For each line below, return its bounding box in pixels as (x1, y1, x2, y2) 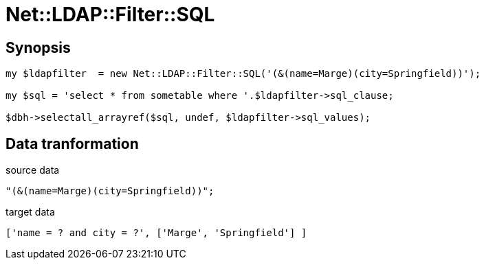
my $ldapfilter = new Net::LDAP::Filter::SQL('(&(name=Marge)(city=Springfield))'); (5, 68, 481, 80)
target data (5, 206, 55, 218)
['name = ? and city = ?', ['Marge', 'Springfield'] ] (5, 227, 307, 239)
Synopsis (5, 38, 71, 56)
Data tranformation (5, 135, 139, 152)
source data (5, 164, 60, 176)
